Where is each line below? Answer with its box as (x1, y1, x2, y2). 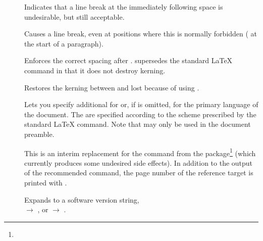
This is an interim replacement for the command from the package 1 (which (24, 146, 256, 158)
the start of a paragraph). (24, 38, 103, 49)
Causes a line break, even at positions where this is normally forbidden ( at (24, 28, 257, 39)
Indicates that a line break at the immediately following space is (24, 2, 223, 12)
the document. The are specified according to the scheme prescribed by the (24, 109, 256, 119)
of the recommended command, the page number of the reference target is (24, 167, 253, 178)
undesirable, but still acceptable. (24, 11, 125, 22)
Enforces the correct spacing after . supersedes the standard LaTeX (24, 55, 233, 66)
